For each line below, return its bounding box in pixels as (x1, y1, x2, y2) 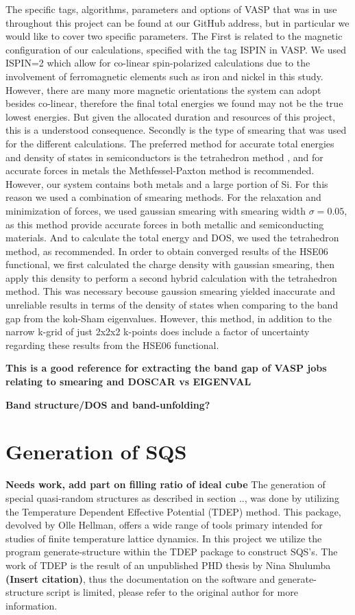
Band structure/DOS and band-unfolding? (5, 397, 210, 411)
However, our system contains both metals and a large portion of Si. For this (5, 176, 328, 191)
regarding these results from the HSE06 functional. (5, 337, 219, 352)
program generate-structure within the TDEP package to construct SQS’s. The (5, 544, 338, 559)
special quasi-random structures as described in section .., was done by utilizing (5, 490, 339, 505)
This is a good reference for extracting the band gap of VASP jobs (5, 361, 327, 375)
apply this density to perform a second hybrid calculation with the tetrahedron (5, 270, 337, 285)
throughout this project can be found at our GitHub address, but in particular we (5, 15, 350, 29)
